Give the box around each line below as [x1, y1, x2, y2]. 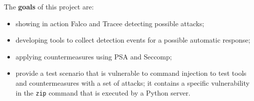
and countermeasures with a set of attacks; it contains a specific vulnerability [15, 77, 250, 88]
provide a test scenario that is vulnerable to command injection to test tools [15, 68, 247, 78]
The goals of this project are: [4, 1, 94, 11]
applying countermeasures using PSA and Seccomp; [15, 51, 172, 61]
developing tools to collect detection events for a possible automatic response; [15, 35, 251, 45]
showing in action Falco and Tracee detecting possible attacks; [15, 18, 205, 28]
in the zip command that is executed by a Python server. [15, 87, 191, 98]
